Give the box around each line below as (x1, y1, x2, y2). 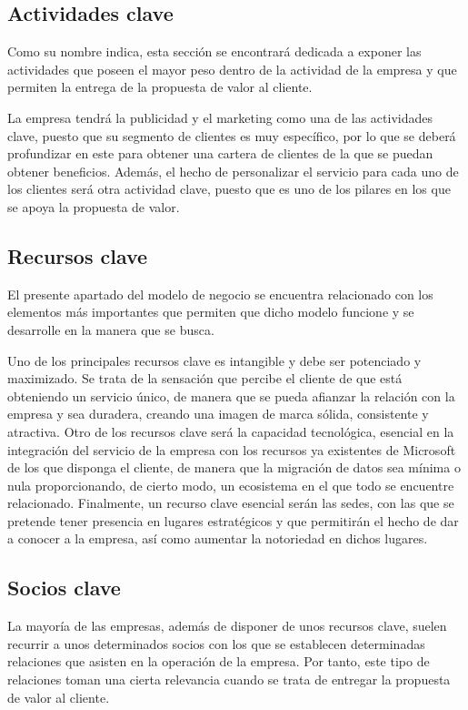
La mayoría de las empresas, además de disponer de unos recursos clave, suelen (7, 616, 447, 635)
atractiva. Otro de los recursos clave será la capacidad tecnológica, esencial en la (7, 421, 454, 441)
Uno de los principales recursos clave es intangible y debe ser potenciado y (7, 350, 422, 370)
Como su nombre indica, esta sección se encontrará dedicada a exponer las (7, 42, 422, 61)
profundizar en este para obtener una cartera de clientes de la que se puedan (7, 144, 433, 163)
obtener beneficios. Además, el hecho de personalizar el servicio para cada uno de (7, 161, 459, 180)
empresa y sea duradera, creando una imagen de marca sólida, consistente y (7, 404, 429, 423)
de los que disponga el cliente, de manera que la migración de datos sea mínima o (7, 458, 461, 477)
